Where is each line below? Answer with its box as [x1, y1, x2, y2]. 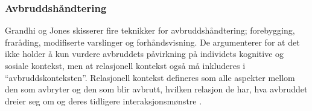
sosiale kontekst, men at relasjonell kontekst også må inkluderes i [5, 59, 246, 71]
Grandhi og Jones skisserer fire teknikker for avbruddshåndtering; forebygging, [5, 24, 295, 37]
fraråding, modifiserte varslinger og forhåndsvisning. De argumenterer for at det [5, 35, 300, 48]
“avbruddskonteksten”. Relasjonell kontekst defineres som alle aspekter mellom [5, 71, 295, 83]
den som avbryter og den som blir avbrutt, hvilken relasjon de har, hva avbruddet [5, 83, 308, 95]
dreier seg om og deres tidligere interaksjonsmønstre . [5, 94, 202, 107]
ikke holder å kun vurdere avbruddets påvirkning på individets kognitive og [5, 47, 284, 60]
